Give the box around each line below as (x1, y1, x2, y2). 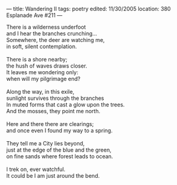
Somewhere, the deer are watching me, (6, 37, 105, 43)
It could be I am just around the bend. (6, 172, 100, 179)
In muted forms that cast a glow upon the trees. (6, 101, 125, 108)
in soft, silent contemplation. (6, 43, 77, 50)
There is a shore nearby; (6, 56, 68, 63)
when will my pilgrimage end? (6, 75, 81, 82)
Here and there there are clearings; (6, 120, 94, 127)
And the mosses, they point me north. (6, 108, 101, 114)
